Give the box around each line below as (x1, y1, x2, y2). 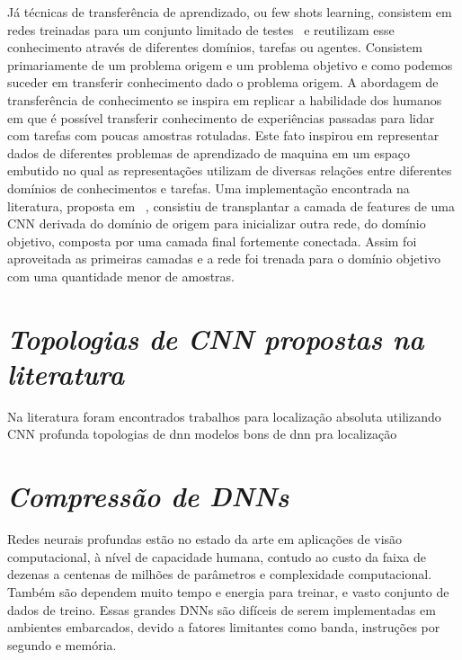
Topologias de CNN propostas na (7, 319, 424, 357)
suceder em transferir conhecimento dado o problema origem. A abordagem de (7, 73, 439, 92)
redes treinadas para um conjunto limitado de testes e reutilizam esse (7, 20, 395, 39)
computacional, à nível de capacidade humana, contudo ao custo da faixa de (7, 547, 426, 566)
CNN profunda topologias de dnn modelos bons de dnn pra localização (7, 424, 397, 443)
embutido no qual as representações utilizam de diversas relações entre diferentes (7, 161, 452, 180)
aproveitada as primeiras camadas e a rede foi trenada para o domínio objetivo (7, 249, 440, 268)
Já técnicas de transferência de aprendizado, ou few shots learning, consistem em (7, 3, 452, 21)
